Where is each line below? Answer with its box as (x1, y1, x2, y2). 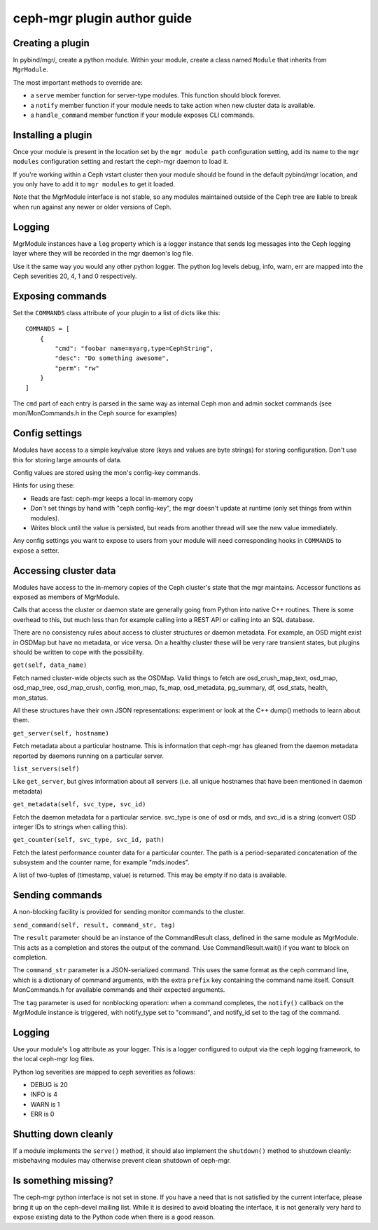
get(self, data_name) (13, 661, 87, 669)
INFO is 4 (30, 1090, 57, 1099)
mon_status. (13, 693, 48, 702)
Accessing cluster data (13, 565, 116, 576)
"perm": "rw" (55, 364, 99, 372)
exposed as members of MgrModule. (13, 593, 120, 602)
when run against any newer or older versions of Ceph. (13, 202, 172, 211)
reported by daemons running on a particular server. (13, 752, 164, 760)
